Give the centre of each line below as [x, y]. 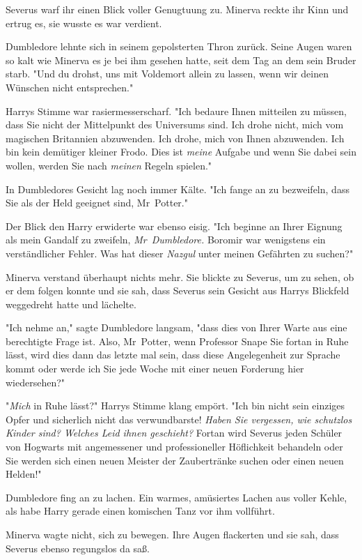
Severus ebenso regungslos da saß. [78, 548]
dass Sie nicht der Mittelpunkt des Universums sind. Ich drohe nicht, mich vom [175, 124]
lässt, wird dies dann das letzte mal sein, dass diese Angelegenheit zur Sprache [173, 355]
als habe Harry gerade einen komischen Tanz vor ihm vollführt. [140, 511]
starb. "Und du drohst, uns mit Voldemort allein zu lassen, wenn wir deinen [167, 74]
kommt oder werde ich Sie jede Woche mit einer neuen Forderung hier [155, 369]
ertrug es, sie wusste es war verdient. [84, 23]
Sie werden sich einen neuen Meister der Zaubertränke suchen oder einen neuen [175, 460]
